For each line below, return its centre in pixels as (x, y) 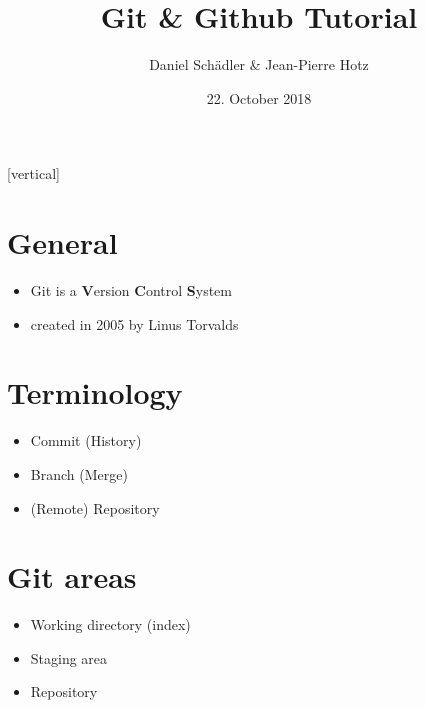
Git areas (72, 576)
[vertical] (33, 173)
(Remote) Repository (95, 507)
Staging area (69, 657)
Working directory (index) (110, 624)
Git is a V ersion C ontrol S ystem (131, 290)
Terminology (95, 392)
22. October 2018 (259, 97)
